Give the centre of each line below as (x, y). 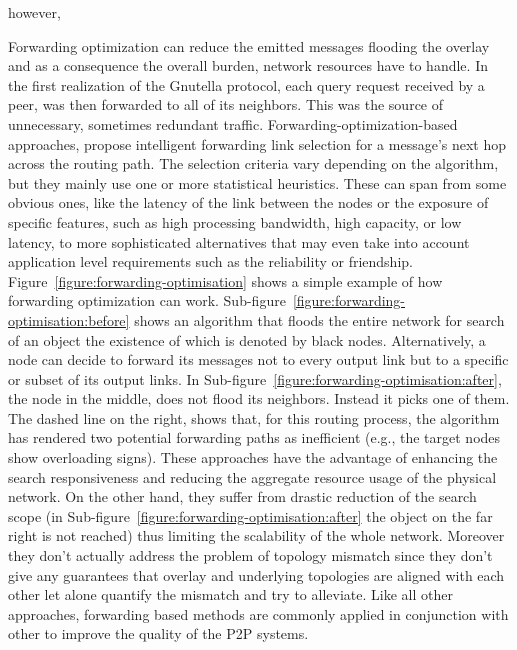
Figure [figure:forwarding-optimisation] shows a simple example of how (225, 280)
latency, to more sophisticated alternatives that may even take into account (239, 241)
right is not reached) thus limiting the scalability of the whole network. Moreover (256, 535)
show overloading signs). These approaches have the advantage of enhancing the (253, 457)
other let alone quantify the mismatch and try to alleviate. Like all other (230, 594)
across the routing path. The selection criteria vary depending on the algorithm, (253, 163)
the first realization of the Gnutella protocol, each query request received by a (246, 84)
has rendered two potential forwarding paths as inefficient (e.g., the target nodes (254, 437)
